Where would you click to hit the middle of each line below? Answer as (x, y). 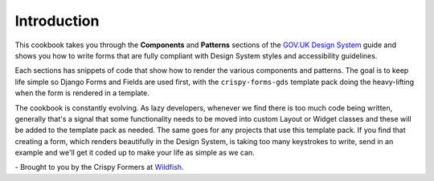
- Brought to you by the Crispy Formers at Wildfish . (99, 167)
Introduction (57, 21)
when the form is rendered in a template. (82, 93)
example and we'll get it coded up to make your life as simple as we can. (135, 153)
